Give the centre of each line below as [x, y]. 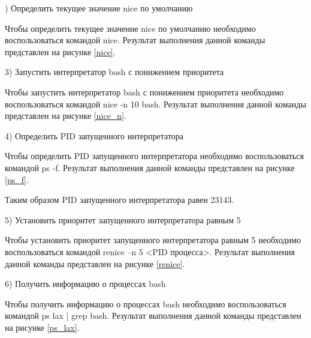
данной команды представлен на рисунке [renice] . [95, 263]
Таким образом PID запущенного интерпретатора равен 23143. [120, 200]
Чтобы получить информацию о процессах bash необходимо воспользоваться [146, 303]
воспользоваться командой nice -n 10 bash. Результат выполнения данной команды [155, 104]
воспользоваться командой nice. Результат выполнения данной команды [135, 40]
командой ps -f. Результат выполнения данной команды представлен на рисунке [150, 167]
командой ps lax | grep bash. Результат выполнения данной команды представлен [153, 315]
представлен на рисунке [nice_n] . [66, 116]
